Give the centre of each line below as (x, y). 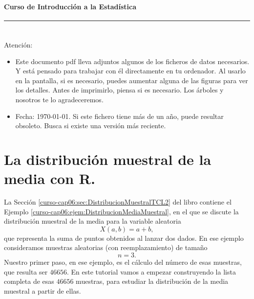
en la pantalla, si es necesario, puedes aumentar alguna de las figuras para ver (132, 80)
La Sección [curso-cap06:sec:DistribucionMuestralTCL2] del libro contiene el (118, 202)
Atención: (18, 44)
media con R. (50, 178)
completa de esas (29, 281)
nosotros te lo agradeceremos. (59, 99)
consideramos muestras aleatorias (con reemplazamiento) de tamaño (106, 247)
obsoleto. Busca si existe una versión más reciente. (91, 126)
